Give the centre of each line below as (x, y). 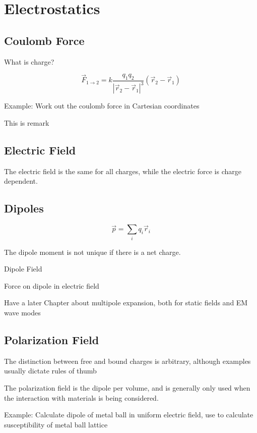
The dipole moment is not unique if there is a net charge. (92, 252)
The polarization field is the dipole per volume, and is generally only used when (127, 388)
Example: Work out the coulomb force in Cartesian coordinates (102, 106)
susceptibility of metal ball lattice (56, 424)
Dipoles (24, 208)
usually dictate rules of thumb (50, 371)
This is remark (27, 122)
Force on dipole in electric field (52, 285)
